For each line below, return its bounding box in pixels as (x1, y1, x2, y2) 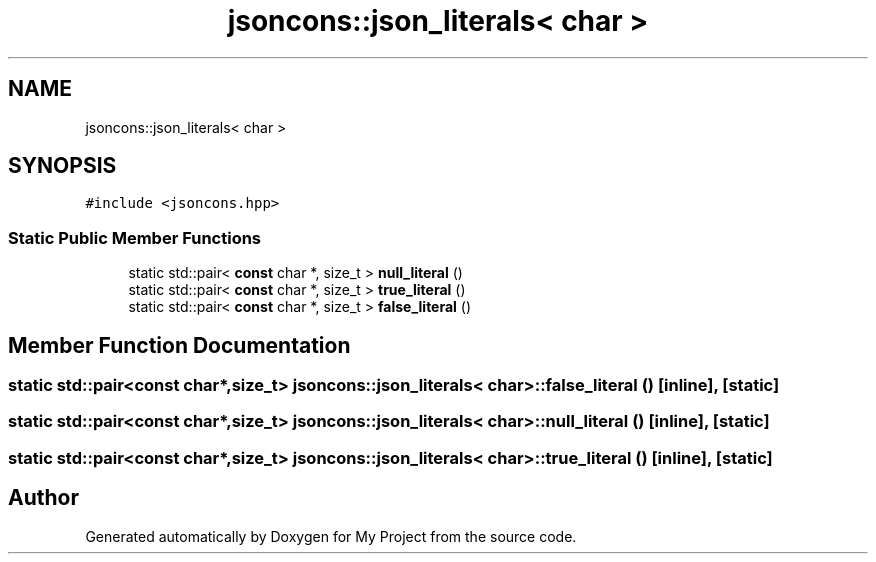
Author (8, 485, 79, 511)
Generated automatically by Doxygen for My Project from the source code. (85, 527, 577, 545)
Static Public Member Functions (8, 227, 262, 248)
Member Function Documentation (8, 332, 351, 358)
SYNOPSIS (8, 153, 117, 179)
